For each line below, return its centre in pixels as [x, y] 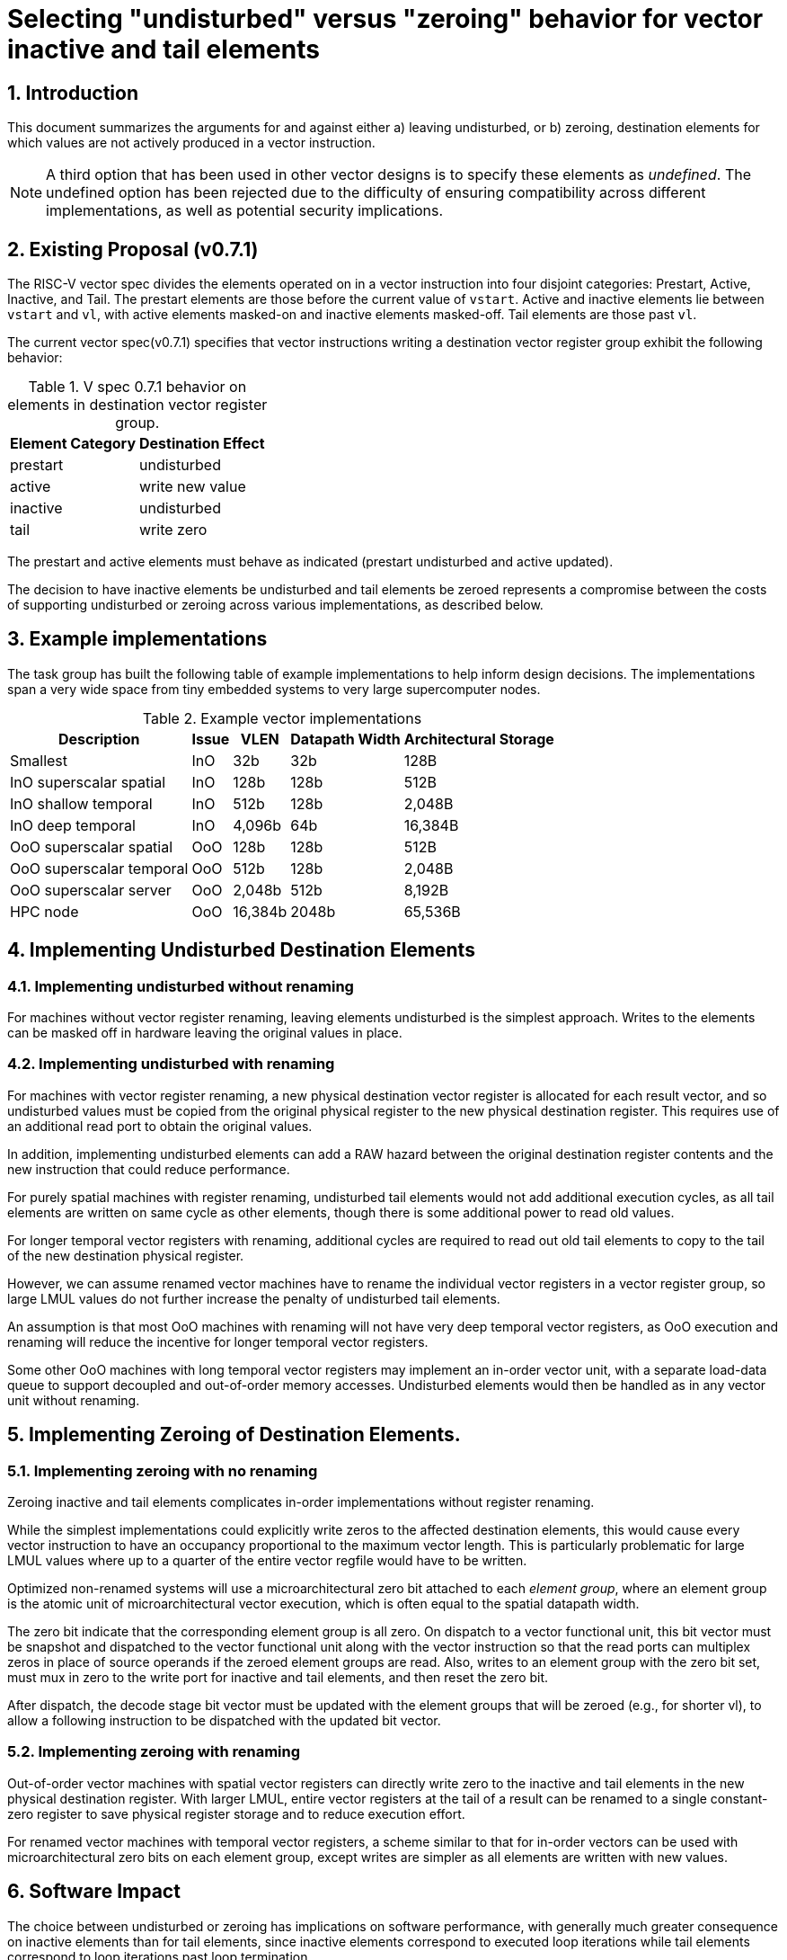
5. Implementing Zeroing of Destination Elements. [234, 1435]
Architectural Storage [479, 739]
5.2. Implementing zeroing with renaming [154, 1752]
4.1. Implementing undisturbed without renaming [181, 986]
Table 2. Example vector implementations [282, 718]
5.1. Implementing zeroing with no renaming [163, 1470]
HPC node [44, 911]
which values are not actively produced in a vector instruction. [191, 143]
